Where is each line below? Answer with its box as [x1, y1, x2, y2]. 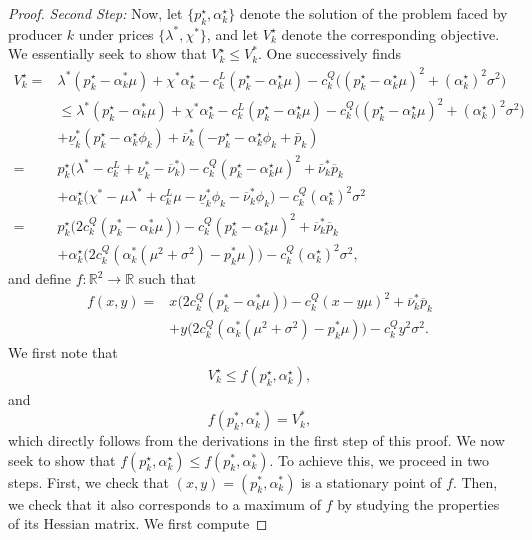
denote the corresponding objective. [281, 23, 500, 44]
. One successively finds [258, 43, 402, 64]
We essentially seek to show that [8, 43, 207, 64]
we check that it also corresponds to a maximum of [8, 493, 321, 514]
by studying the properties [337, 493, 500, 514]
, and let [206, 23, 259, 44]
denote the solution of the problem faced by [239, 3, 508, 23]
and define [8, 268, 72, 289]
